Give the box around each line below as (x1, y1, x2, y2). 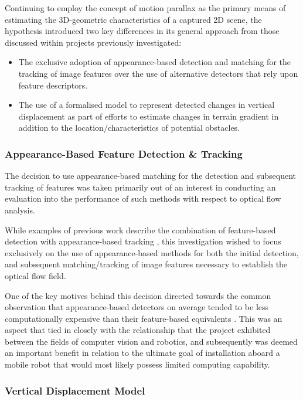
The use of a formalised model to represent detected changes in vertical (18, 98, 275, 111)
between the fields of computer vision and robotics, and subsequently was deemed (5, 335, 298, 347)
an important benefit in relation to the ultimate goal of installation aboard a (5, 346, 280, 359)
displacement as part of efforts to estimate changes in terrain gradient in (18, 110, 279, 122)
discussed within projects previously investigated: (5, 36, 182, 48)
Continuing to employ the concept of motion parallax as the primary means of (5, 2, 286, 13)
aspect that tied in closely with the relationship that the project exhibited (5, 324, 271, 336)
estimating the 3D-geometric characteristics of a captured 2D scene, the (5, 13, 262, 25)
